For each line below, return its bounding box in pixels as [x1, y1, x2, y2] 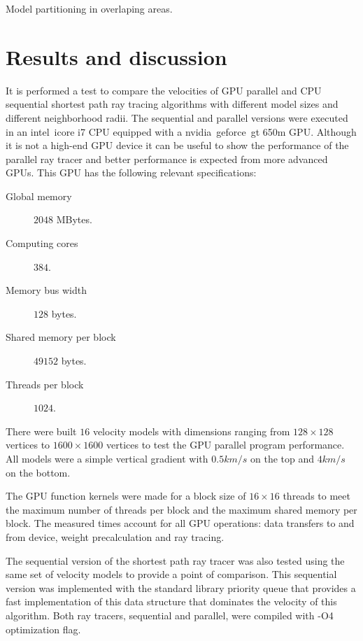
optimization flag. [6, 621, 81, 636]
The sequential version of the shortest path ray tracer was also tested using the [6, 553, 345, 568]
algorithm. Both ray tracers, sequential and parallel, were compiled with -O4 [6, 607, 334, 622]
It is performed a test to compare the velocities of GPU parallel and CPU [6, 83, 322, 97]
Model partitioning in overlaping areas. [6, 1, 173, 15]
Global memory [6, 188, 72, 203]
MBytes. [56, 212, 92, 227]
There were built [6, 423, 77, 438]
